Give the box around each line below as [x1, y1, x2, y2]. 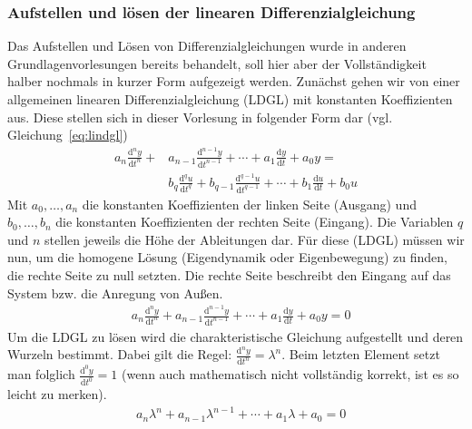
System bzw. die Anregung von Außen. [7, 283, 223, 302]
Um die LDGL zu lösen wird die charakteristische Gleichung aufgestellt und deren [7, 327, 464, 346]
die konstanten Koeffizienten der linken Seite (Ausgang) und [82, 194, 417, 213]
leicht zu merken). [7, 385, 107, 404]
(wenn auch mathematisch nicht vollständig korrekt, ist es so [121, 365, 459, 384]
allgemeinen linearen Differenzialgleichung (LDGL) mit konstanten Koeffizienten [7, 90, 453, 108]
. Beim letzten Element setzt [281, 345, 440, 364]
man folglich [7, 365, 75, 384]
